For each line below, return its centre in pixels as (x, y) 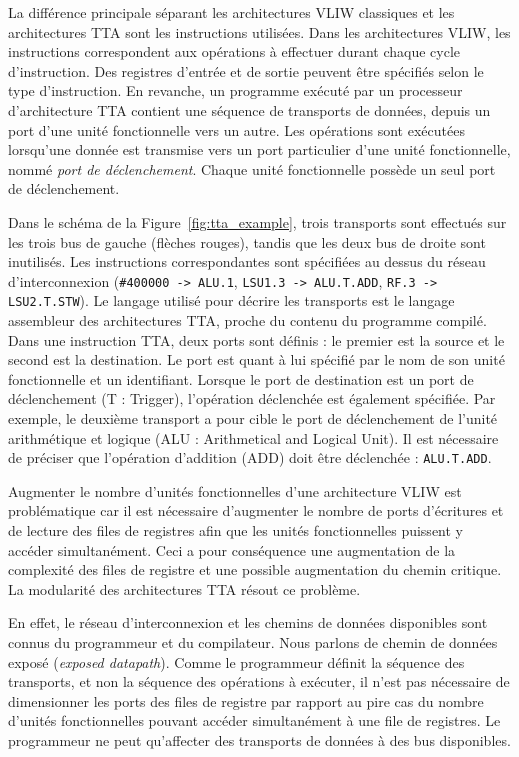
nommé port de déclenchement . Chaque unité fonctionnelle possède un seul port (252, 168)
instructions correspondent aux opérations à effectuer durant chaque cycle (234, 51)
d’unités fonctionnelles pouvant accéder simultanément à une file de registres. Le (254, 720)
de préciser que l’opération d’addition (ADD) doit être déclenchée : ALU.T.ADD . (250, 457)
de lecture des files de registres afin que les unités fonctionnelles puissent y (235, 530)
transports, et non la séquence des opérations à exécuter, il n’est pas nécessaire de (259, 681)
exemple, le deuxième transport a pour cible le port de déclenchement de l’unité (253, 418)
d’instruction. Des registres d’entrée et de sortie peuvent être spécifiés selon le (246, 70)
